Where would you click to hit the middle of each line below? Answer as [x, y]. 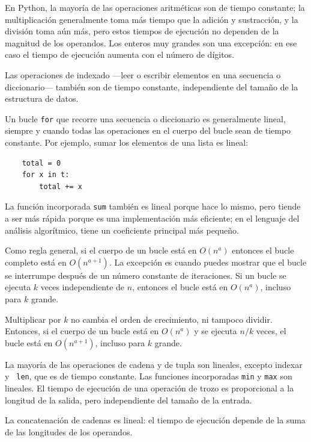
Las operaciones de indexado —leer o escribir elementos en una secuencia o [143, 74]
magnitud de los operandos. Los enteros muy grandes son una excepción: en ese [151, 42]
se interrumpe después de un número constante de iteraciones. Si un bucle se [146, 275]
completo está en [36, 262]
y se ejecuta [216, 331]
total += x [61, 186]
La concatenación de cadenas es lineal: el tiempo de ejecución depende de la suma [155, 420]
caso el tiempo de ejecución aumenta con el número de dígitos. [120, 54]
